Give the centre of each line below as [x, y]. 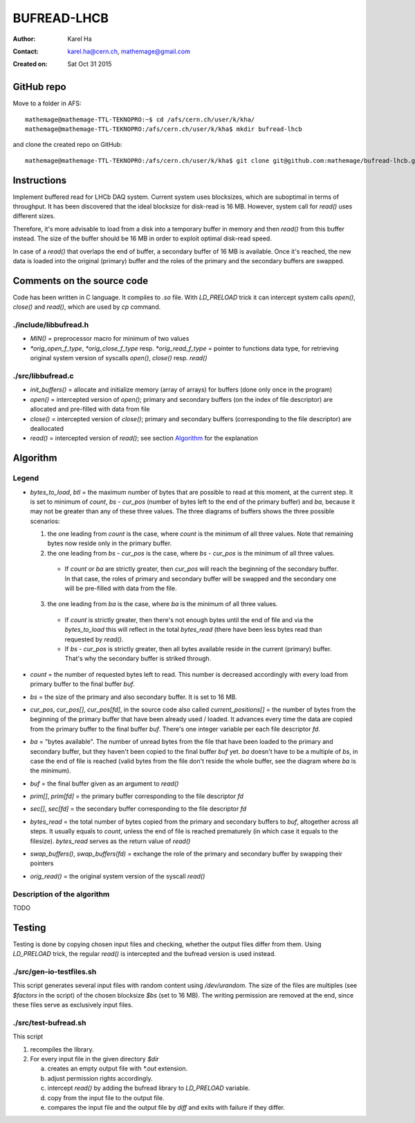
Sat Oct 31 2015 [90, 64]
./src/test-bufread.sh [49, 1023]
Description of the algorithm [61, 894]
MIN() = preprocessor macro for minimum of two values [110, 339]
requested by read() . [94, 639]
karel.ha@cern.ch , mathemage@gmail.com [129, 51]
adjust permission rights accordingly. [100, 1078]
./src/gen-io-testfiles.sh [55, 972]
